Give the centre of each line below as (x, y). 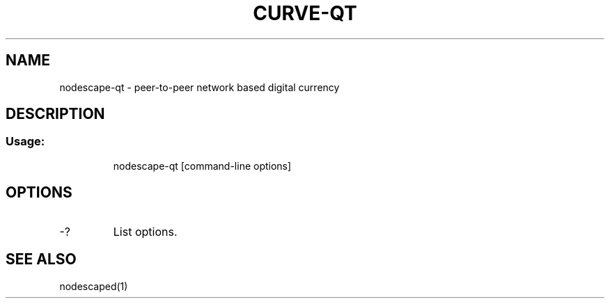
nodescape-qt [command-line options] (202, 166)
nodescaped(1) (94, 286)
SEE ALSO (41, 259)
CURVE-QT (305, 13)
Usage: (25, 142)
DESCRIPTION (55, 114)
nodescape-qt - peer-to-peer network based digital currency (200, 87)
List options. (145, 231)
